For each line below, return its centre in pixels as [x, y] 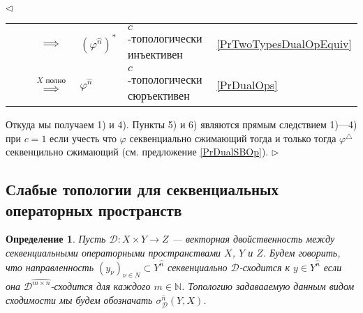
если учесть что [83, 138]
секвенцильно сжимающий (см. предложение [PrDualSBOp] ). [137, 152]
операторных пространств [94, 209]
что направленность [50, 267]
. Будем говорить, [302, 252]
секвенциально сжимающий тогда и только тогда [233, 138]
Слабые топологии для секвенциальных [142, 189]
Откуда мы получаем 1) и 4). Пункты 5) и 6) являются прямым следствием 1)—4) [181, 124]
